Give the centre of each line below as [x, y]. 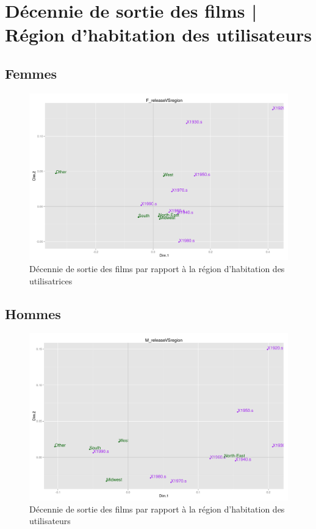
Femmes [31, 73]
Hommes [33, 313]
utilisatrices [51, 280]
